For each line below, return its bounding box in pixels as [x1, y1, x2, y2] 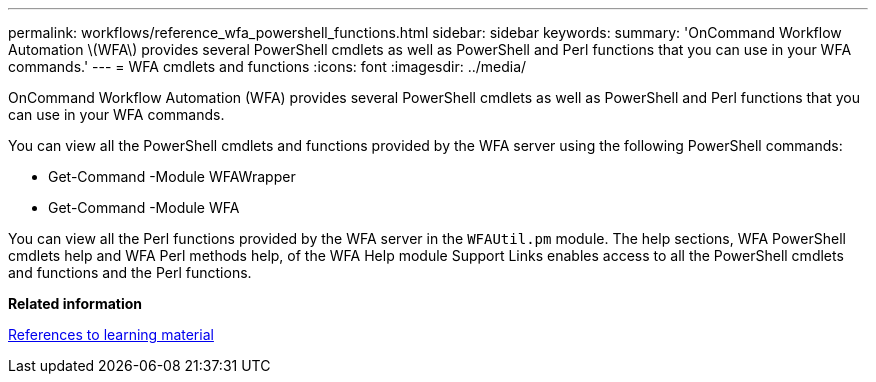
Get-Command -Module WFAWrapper [48, 168, 296, 185]
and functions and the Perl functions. [8, 264, 252, 281]
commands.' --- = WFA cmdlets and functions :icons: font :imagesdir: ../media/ [8, 58, 527, 75]
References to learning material [8, 326, 214, 343]
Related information [8, 295, 143, 312]
